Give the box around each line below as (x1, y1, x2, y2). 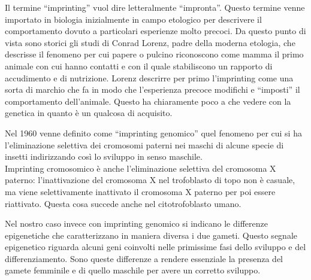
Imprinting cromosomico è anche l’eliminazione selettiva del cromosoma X (5, 162, 276, 174)
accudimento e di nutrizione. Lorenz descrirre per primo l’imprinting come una (5, 71, 294, 84)
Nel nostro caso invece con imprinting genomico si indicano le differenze (5, 217, 268, 230)
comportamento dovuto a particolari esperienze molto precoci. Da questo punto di (5, 25, 306, 37)
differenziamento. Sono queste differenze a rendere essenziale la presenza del (5, 252, 283, 264)
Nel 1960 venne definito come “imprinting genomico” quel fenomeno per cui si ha (5, 126, 302, 139)
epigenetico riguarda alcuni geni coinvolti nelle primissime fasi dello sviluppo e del (5, 241, 306, 253)
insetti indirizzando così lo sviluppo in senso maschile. (5, 150, 203, 163)
